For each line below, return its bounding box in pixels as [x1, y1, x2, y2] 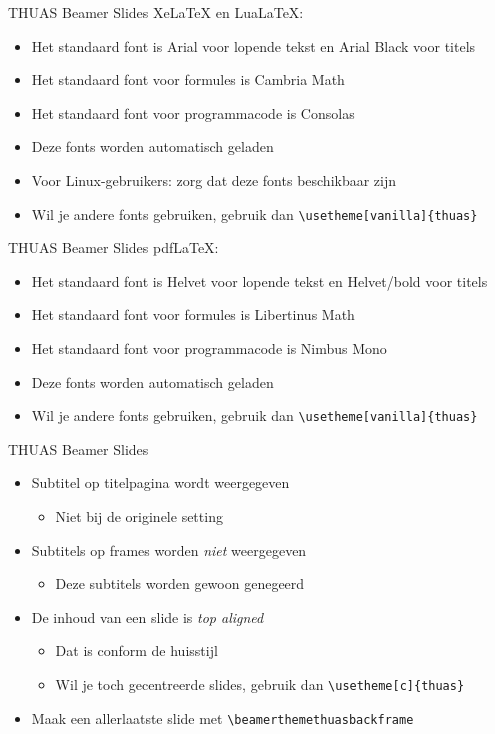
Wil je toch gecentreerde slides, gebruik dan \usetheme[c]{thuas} [55, 674, 465, 694]
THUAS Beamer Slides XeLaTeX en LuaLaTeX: [8, 2, 304, 22]
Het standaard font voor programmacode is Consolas [31, 102, 355, 123]
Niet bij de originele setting [55, 506, 223, 527]
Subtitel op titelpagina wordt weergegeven [31, 472, 290, 493]
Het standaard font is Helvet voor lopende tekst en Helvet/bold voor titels [31, 270, 488, 291]
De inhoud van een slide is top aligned [31, 606, 264, 627]
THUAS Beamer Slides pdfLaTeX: [8, 237, 219, 258]
